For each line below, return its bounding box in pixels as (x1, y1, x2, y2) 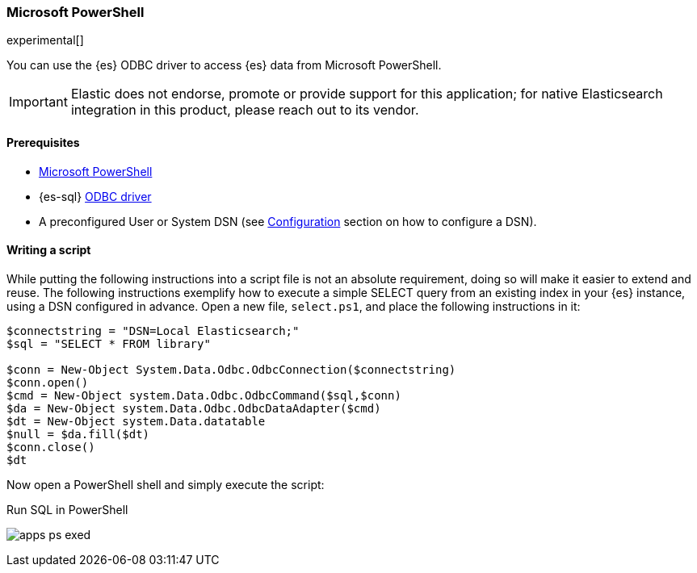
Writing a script (6, 243, 91, 257)
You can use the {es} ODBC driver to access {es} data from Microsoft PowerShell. (6, 58, 442, 73)
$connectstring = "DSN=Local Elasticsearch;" (6, 324, 300, 337)
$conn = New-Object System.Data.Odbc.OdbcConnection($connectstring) (6, 362, 456, 376)
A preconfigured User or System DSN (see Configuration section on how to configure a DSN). (39, 214, 537, 228)
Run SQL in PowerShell (6, 502, 128, 517)
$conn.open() (6, 375, 89, 389)
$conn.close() (6, 440, 95, 454)
